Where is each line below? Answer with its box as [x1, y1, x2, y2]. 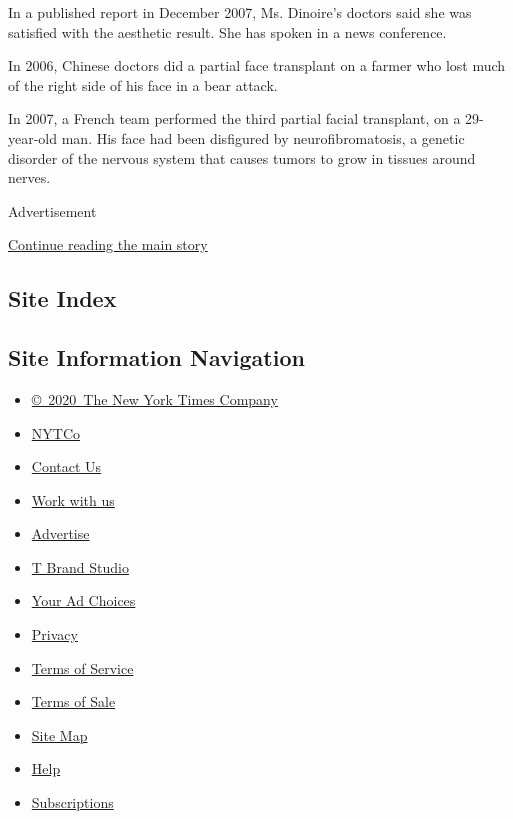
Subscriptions [31, 792, 114, 813]
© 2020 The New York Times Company [31, 388, 278, 409]
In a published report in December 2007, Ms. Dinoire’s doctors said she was [8, 2, 472, 22]
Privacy [31, 624, 78, 645]
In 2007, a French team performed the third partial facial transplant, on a [8, 108, 461, 129]
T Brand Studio [31, 556, 129, 577]
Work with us [31, 489, 115, 510]
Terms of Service [31, 657, 134, 678]
